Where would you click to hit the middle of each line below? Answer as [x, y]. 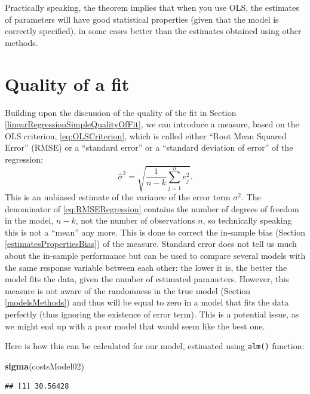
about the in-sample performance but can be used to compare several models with [155, 255]
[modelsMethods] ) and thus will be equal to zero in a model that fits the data [147, 302]
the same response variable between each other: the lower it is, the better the [146, 267]
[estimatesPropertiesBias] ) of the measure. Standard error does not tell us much [151, 244]
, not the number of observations [135, 220]
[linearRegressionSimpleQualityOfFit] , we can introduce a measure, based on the [152, 124]
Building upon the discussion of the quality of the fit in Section [121, 112]
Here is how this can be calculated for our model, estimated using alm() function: [155, 346]
